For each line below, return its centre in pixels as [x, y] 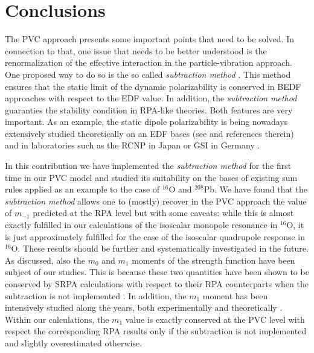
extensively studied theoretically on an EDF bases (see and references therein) [149, 133]
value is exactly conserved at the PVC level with [215, 319]
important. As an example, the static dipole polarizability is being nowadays [146, 122]
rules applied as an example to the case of [82, 189]
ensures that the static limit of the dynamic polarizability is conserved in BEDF [153, 86]
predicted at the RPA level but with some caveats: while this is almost [163, 213]
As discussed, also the [45, 260]
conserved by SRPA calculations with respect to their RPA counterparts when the [157, 284]
